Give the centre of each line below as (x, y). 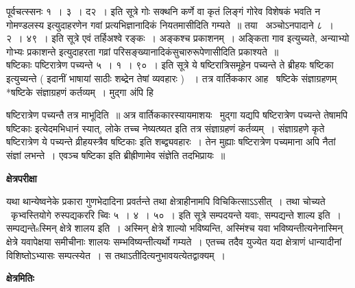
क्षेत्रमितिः (20, 278)
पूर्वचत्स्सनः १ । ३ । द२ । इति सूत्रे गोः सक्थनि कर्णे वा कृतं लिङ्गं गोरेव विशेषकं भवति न (163, 11)
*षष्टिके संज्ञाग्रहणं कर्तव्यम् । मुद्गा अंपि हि (80, 92)
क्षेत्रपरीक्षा (22, 178)
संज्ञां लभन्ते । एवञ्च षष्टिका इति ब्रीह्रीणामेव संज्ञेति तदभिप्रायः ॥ (116, 155)
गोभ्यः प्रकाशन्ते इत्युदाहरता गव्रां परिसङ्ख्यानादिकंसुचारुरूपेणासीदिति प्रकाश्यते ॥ (143, 51)
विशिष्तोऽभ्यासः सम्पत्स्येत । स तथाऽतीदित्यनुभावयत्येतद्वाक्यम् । (116, 255)
